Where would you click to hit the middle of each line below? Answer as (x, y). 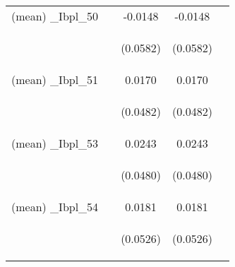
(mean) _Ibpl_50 (55, 16)
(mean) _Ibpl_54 (55, 207)
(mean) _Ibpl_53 (55, 143)
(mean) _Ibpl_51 (55, 79)
